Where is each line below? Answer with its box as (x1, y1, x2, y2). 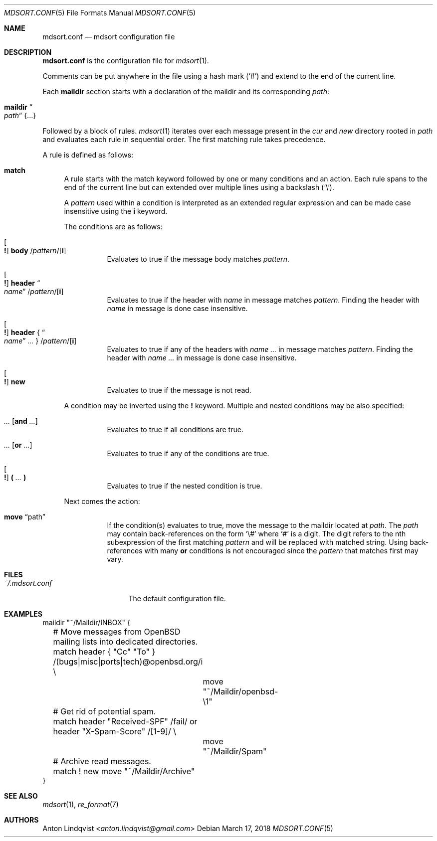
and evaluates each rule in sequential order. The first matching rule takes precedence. (42, 135, 326, 144)
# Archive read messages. (53, 756, 151, 766)
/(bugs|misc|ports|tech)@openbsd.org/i (53, 657, 203, 667)
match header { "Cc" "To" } (53, 647, 156, 657)
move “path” (4, 512, 46, 521)
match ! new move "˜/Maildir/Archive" (53, 766, 195, 776)
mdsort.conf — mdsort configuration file (42, 32, 175, 41)
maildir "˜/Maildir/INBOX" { (42, 618, 130, 627)
